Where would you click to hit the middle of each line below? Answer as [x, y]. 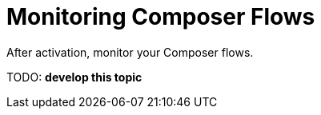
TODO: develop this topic [74, 77]
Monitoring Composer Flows [161, 17]
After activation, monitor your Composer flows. [130, 52]
